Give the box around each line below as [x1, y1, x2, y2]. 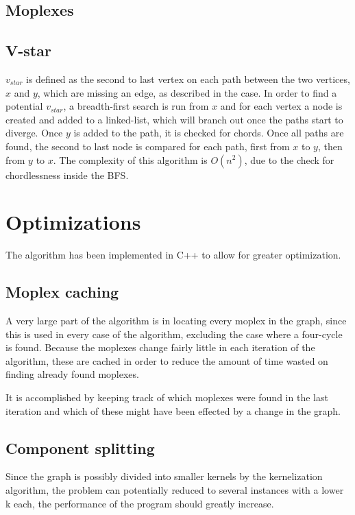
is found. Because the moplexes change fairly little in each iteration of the [5, 340, 315, 355]
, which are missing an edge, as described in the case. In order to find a [37, 85, 337, 99]
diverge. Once [5, 125, 63, 140]
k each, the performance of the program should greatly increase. [5, 496, 274, 510]
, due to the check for [244, 152, 334, 167]
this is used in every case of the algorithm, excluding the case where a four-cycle [5, 326, 343, 341]
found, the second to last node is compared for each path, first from [5, 139, 290, 153]
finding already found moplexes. [5, 367, 139, 381]
